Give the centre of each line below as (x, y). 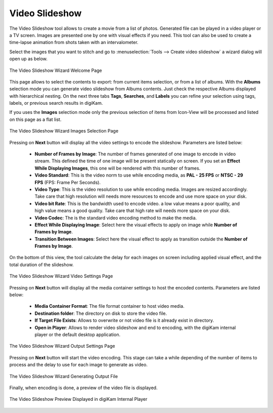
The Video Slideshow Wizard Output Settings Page (62, 346)
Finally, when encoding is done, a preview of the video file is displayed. (83, 388)
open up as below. (29, 59)
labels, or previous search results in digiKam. (56, 103)
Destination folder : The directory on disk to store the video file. (101, 313)
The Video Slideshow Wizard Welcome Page (56, 70)
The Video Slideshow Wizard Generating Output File (64, 376)
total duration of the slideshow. (41, 264)
